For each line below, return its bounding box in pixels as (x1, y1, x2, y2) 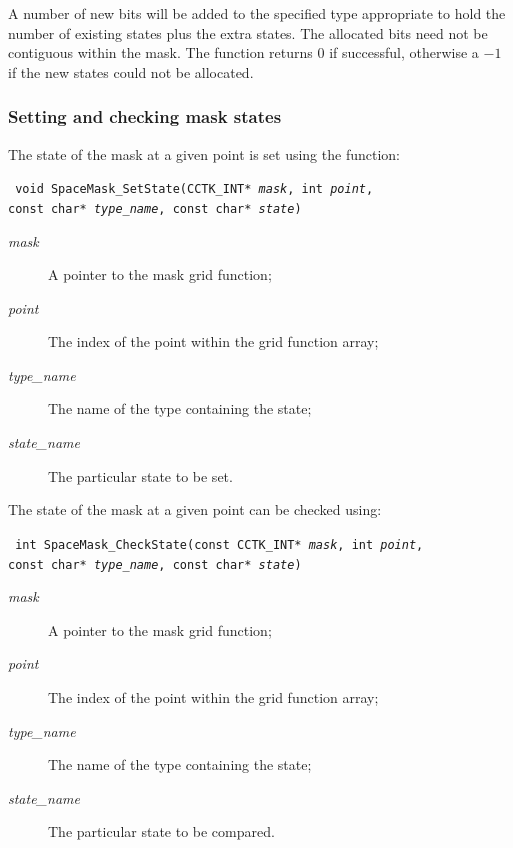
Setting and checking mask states (8, 104, 282, 129)
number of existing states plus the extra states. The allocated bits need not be (8, 22, 488, 43)
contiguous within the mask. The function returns (8, 42, 313, 63)
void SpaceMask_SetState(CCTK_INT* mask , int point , (15, 182, 374, 197)
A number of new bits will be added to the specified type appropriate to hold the (8, 3, 506, 23)
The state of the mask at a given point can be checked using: (8, 499, 382, 520)
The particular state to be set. (48, 465, 233, 486)
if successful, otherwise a (329, 42, 479, 63)
